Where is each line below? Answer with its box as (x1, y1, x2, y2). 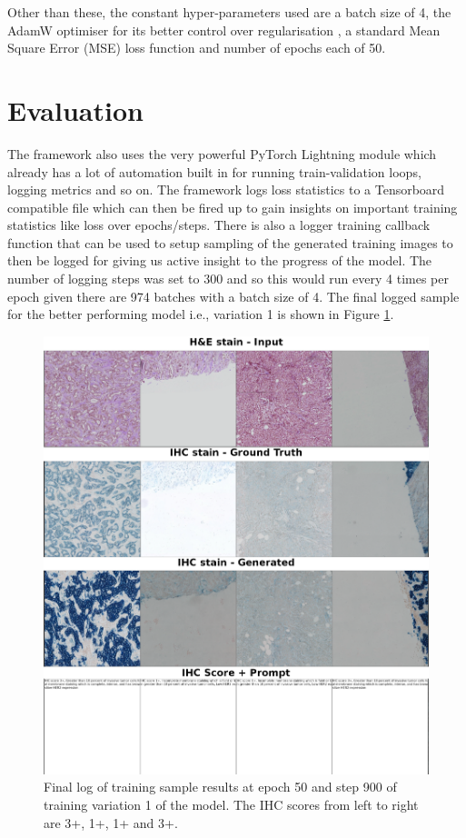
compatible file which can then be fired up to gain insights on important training (7, 197, 458, 216)
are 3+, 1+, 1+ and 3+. (44, 813, 178, 832)
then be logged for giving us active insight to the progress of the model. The (7, 251, 432, 270)
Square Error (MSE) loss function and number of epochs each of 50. (7, 38, 386, 57)
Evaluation (7, 91, 144, 128)
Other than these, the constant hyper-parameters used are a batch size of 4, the (7, 3, 451, 21)
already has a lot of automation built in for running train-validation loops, (7, 162, 421, 181)
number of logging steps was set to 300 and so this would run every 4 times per (7, 269, 449, 288)
